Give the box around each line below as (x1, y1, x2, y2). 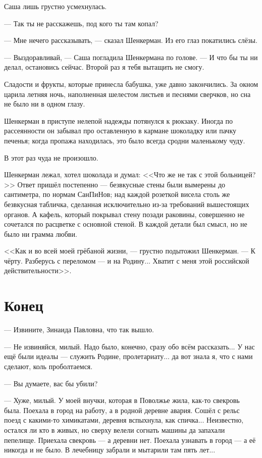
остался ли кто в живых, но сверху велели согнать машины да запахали (4, 424, 225, 435)
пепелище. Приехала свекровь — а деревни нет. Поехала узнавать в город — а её (4, 434, 256, 445)
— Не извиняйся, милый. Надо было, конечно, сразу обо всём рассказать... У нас (4, 341, 255, 351)
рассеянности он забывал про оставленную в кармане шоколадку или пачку (4, 125, 236, 136)
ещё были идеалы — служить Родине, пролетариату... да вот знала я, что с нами (4, 351, 253, 362)
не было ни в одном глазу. (4, 98, 85, 109)
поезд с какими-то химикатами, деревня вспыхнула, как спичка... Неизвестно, (4, 415, 244, 425)
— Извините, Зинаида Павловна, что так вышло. (4, 324, 154, 335)
